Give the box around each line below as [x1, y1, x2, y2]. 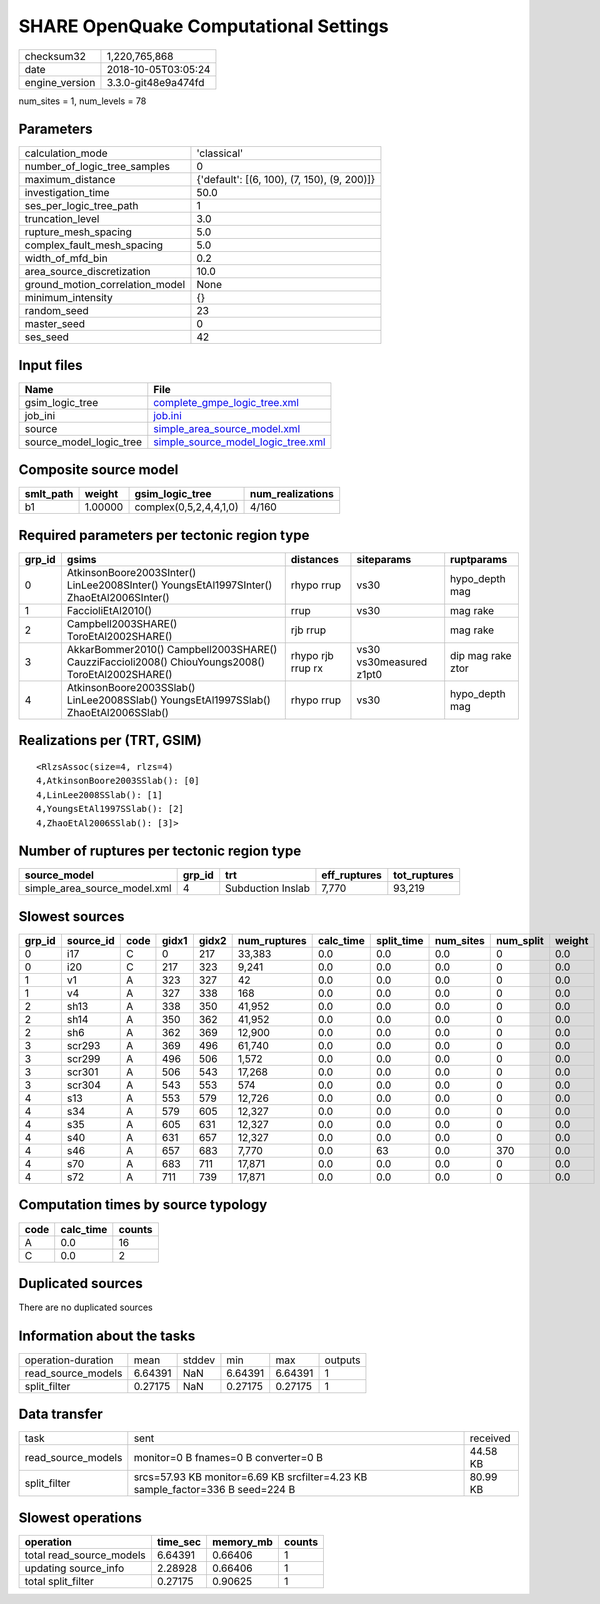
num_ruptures [237, 934, 307, 947]
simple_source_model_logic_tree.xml [153, 435, 326, 449]
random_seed [24, 304, 89, 318]
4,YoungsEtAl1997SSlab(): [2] [36, 803, 185, 815]
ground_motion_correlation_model [24, 278, 186, 292]
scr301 [66, 1065, 99, 1079]
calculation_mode [24, 146, 109, 160]
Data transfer [18, 1406, 104, 1423]
